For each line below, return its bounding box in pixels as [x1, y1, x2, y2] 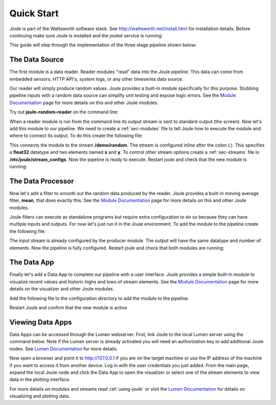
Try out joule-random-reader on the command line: [9, 109, 119, 115]
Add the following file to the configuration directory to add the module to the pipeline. [9, 295, 189, 301]
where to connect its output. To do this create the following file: [9, 133, 143, 139]
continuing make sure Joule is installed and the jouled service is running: [9, 32, 163, 38]
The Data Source [9, 55, 64, 64]
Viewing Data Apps [9, 318, 72, 326]
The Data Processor [9, 177, 74, 185]
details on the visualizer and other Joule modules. [9, 286, 114, 292]
